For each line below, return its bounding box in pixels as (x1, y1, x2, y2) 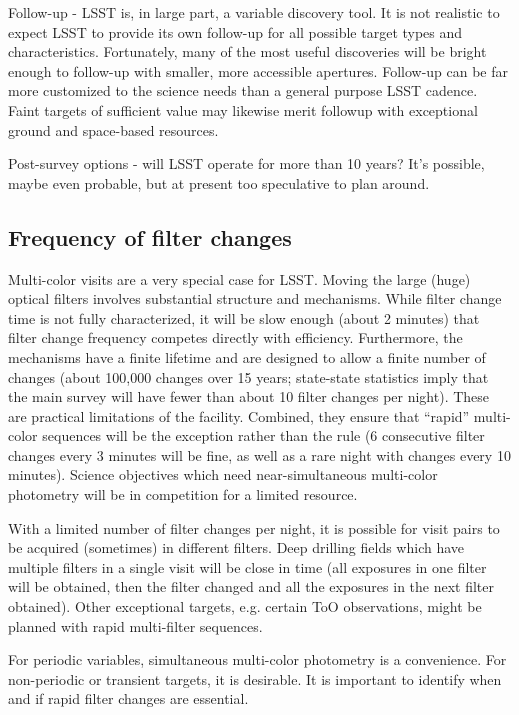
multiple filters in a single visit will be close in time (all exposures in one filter (8, 556, 487, 577)
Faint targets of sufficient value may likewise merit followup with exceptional (8, 99, 478, 120)
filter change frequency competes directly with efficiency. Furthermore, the (8, 327, 463, 348)
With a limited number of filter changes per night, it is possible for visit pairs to (8, 517, 500, 538)
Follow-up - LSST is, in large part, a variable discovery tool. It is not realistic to (8, 2, 500, 22)
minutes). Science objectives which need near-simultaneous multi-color (8, 464, 438, 485)
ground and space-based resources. (8, 119, 219, 140)
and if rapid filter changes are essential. (8, 688, 249, 709)
